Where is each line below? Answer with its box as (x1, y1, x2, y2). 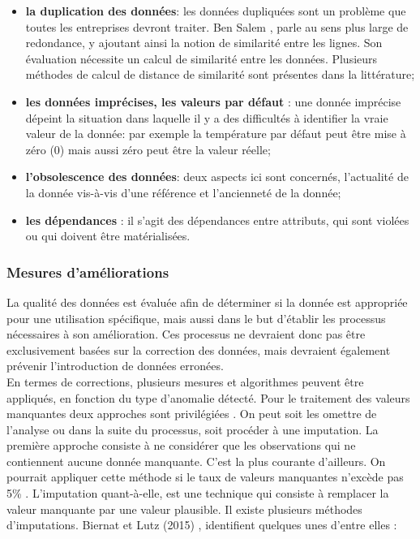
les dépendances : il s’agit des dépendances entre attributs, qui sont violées (25, 211, 409, 228)
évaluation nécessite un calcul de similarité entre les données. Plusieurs (25, 50, 378, 67)
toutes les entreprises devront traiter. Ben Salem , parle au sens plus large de (25, 18, 409, 35)
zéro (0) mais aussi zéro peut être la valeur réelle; (25, 140, 271, 157)
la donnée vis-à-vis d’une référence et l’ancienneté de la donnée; (25, 183, 341, 201)
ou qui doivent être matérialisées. (25, 227, 191, 244)
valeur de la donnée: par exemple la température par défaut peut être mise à (25, 125, 406, 142)
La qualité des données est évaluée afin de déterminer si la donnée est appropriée (6, 293, 408, 310)
